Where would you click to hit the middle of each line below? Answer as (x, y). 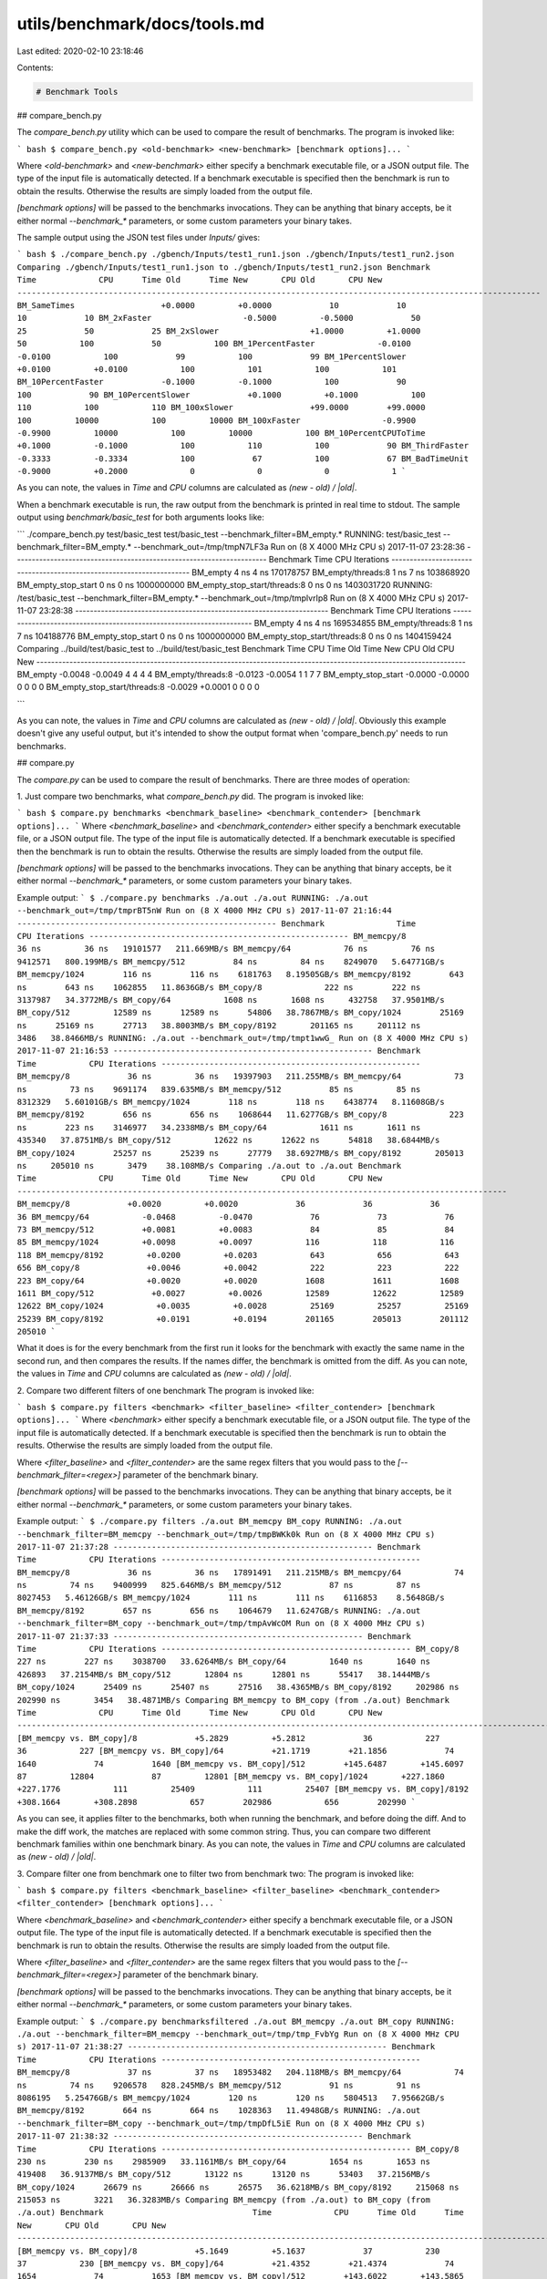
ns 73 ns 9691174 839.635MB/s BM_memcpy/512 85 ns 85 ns (219, 1089)
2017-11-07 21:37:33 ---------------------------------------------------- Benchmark (214, 1636)
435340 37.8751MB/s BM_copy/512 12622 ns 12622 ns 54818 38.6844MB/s (228, 1140)
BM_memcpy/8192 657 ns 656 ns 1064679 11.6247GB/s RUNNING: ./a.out (219, 1610)
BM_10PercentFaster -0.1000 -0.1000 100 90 (212, 382)
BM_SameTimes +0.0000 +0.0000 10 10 (212, 305)
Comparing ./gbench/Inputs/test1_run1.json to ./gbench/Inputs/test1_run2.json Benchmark (223, 267)
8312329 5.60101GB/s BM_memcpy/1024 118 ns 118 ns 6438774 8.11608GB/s (231, 1102)
